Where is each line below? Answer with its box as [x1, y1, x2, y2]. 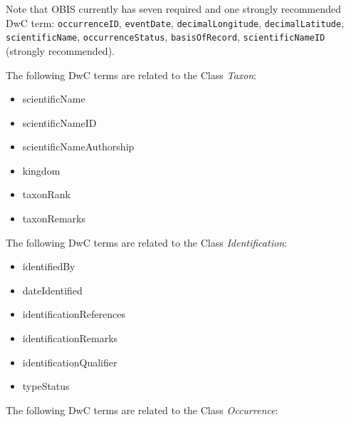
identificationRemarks [22, 331, 118, 346]
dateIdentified [22, 282, 83, 297]
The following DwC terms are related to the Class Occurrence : [6, 402, 278, 417]
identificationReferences [22, 307, 125, 321]
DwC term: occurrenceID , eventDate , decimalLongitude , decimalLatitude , [6, 15, 344, 30]
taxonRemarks [22, 211, 85, 226]
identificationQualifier [22, 354, 118, 369]
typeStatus [22, 379, 70, 393]
